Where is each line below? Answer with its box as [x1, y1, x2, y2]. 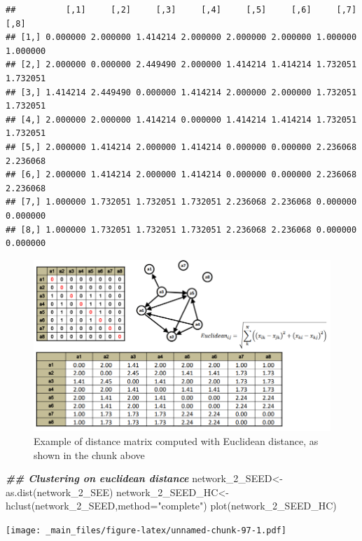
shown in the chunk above [34, 447, 145, 462]
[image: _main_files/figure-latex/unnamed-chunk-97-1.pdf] [6, 526, 286, 536]
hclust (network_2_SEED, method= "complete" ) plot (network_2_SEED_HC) [6, 498, 337, 513]
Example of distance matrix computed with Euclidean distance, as [34, 434, 319, 448]
